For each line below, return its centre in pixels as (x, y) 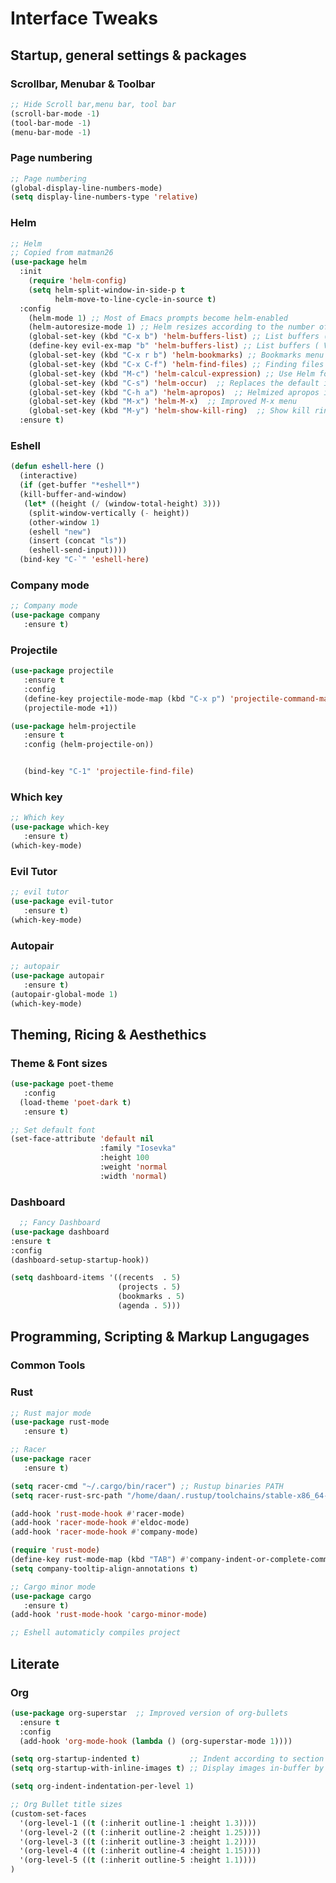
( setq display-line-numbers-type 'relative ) (104, 197)
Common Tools (48, 1365)
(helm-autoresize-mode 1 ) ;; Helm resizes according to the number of (178, 327)
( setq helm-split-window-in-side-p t (107, 290)
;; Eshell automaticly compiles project (96, 1633)
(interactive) (48, 476)
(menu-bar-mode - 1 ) (51, 132)
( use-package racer (51, 1459)
